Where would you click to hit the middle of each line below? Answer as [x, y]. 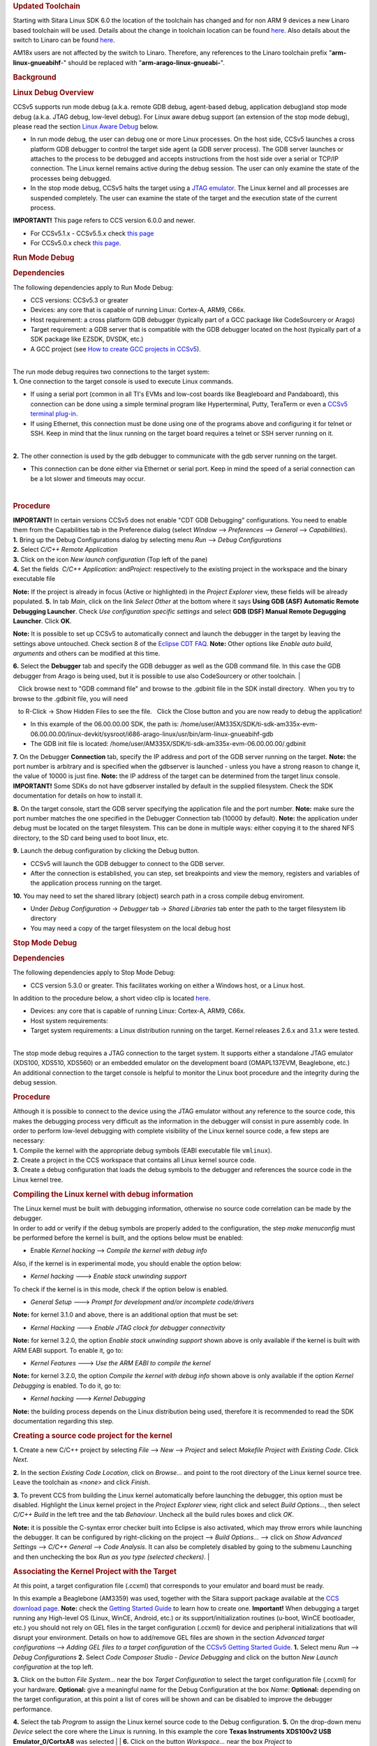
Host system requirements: [69, 1020]
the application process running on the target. [96, 883]
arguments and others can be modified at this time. [87, 654]
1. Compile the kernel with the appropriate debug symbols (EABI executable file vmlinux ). [142, 1150]
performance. [32, 1709]
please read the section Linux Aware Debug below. [86, 126]
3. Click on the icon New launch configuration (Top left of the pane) [110, 559]
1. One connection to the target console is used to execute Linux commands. [123, 381]
